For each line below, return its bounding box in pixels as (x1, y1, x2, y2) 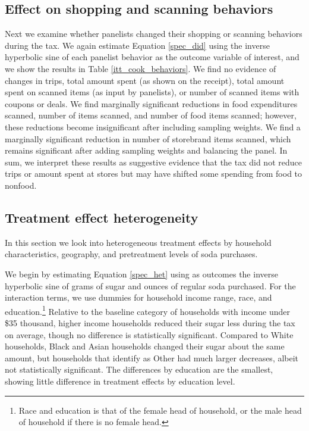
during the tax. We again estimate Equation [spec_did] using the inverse (5, 39, 270, 51)
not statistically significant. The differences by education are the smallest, (5, 363, 273, 376)
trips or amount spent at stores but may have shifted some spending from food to (5, 167, 302, 180)
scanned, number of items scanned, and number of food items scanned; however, (5, 109, 297, 121)
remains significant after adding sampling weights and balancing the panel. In (5, 144, 288, 157)
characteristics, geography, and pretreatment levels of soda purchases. (5, 248, 258, 260)
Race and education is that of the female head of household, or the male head (18, 404, 302, 416)
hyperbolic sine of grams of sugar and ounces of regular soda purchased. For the (5, 279, 296, 292)
